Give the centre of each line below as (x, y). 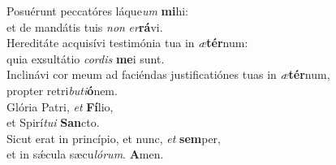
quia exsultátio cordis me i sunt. (86, 58)
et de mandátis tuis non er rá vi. (85, 26)
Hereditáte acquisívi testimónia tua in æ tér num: (127, 43)
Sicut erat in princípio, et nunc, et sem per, (114, 138)
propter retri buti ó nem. (62, 90)
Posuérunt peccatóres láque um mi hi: (97, 11)
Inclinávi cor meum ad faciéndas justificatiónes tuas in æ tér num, (168, 74)
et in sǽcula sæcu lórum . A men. (85, 154)
